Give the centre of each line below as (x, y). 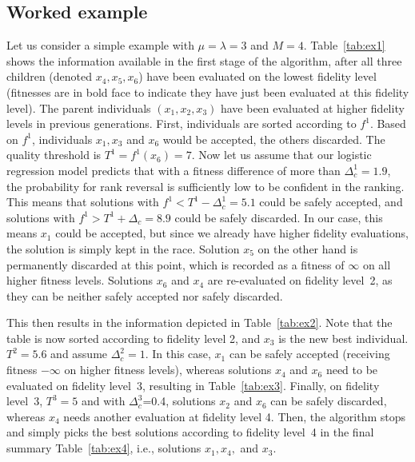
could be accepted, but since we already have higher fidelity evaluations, (232, 233)
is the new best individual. (343, 338)
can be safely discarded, (329, 401)
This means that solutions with (83, 202)
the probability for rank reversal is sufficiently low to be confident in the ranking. (206, 186)
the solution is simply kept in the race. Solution (123, 248)
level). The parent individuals (79, 108)
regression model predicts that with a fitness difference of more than (174, 170)
